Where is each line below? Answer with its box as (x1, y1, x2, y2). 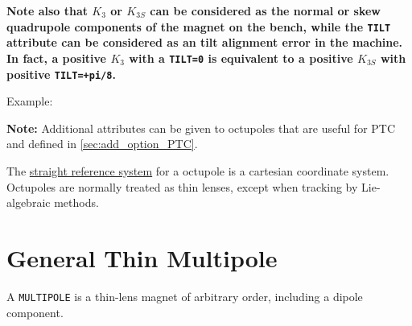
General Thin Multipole (6, 241, 278, 274)
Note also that (6, 2, 88, 19)
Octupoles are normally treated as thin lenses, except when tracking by (6, 178, 358, 195)
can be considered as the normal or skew (150, 2, 381, 19)
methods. (54, 194, 99, 211)
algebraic (6, 194, 51, 211)
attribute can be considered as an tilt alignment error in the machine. (6, 34, 403, 51)
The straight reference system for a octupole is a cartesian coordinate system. (6, 162, 389, 179)
